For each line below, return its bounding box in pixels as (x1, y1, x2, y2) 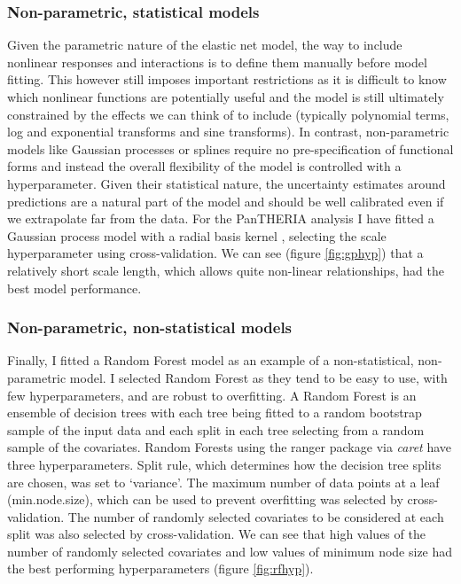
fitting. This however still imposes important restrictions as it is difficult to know (7, 70, 447, 89)
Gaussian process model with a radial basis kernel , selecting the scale (7, 226, 387, 245)
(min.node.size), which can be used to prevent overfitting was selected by (7, 490, 403, 509)
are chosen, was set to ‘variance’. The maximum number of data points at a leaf (7, 472, 440, 491)
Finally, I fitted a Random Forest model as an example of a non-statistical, (7, 351, 414, 370)
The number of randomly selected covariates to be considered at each (67, 507, 444, 526)
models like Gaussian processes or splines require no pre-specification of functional (7, 139, 454, 158)
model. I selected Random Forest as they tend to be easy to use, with (69, 368, 448, 386)
